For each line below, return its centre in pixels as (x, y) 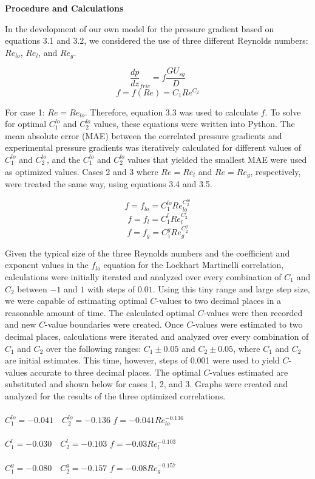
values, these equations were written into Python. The (194, 124)
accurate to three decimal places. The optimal (115, 372)
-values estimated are (249, 372)
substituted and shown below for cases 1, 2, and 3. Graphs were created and (147, 384)
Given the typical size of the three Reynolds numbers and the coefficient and (147, 253)
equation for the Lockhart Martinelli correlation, (194, 265)
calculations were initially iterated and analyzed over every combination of (143, 277)
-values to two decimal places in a (219, 301)
